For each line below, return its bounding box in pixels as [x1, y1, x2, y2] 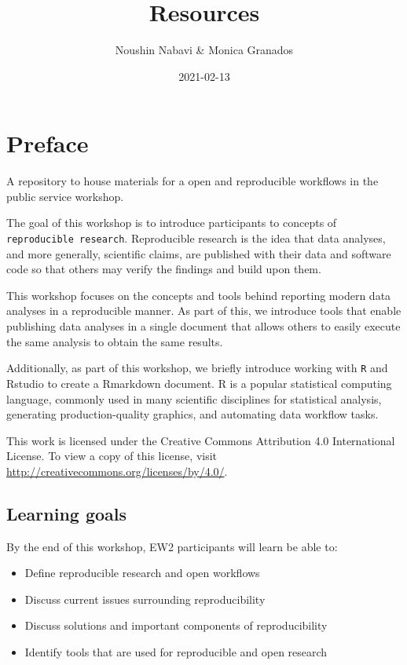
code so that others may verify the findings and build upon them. [6, 261, 321, 277]
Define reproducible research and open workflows [24, 565, 260, 581]
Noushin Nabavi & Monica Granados [115, 42, 294, 58]
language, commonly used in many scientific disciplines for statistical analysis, [6, 390, 382, 407]
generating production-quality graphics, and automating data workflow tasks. [6, 406, 379, 422]
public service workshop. [6, 188, 124, 204]
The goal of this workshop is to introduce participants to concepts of [6, 214, 337, 231]
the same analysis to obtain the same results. [6, 333, 223, 349]
